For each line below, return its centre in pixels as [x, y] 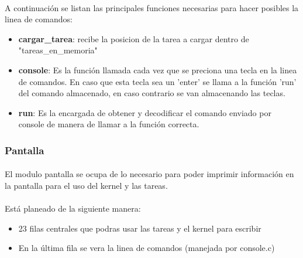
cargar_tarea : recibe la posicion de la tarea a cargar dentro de [134, 38]
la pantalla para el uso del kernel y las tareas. [86, 185]
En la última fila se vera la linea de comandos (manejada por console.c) [147, 248]
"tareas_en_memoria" [58, 50]
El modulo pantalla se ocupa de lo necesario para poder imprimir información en [149, 174]
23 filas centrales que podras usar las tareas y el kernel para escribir [140, 228]
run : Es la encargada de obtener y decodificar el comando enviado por [145, 112]
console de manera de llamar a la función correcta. [109, 124]
